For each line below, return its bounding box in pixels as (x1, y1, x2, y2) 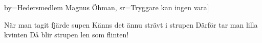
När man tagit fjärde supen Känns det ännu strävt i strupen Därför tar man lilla (4, 19, 258, 30)
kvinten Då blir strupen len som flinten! (4, 29, 129, 40)
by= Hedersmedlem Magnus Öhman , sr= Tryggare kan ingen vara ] (4, 2, 209, 12)
